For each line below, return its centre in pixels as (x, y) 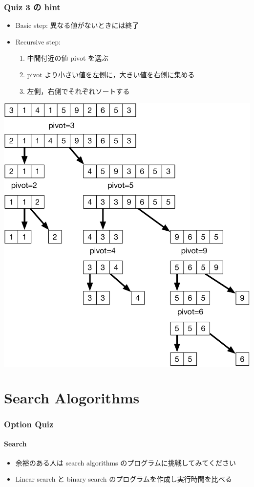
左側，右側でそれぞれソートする (78, 91)
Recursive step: (38, 41)
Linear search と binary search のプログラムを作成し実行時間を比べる (124, 479)
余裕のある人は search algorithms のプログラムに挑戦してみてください (126, 462)
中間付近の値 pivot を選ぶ (68, 58)
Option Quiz (29, 424)
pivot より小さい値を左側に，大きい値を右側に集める (111, 74)
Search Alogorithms (72, 397)
